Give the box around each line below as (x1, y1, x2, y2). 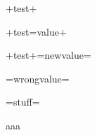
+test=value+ (6, 24, 67, 38)
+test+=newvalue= (6, 48, 91, 62)
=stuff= (6, 94, 40, 109)
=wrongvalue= (6, 71, 70, 85)
